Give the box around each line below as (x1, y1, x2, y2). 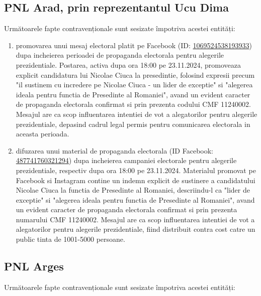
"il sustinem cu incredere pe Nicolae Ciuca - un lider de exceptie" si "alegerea (16, 79, 253, 90)
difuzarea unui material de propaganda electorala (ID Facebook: (16, 145, 213, 156)
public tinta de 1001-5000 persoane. (16, 234, 125, 244)
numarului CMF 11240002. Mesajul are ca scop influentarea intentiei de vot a (16, 214, 255, 224)
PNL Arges (4, 258, 64, 274)
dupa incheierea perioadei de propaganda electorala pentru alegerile (16, 50, 224, 60)
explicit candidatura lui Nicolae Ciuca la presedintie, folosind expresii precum (16, 69, 255, 80)
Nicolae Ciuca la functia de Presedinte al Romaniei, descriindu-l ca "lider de (16, 185, 250, 195)
